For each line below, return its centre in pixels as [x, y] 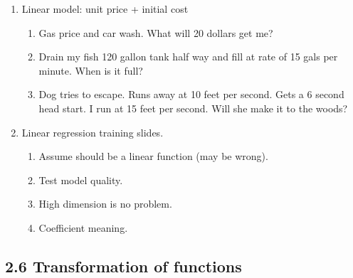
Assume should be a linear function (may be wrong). [153, 156]
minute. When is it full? [91, 70]
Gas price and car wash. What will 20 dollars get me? [156, 32]
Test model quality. [81, 180]
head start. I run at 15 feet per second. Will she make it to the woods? [193, 108]
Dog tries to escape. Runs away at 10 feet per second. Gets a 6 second [191, 94]
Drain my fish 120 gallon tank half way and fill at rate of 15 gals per [188, 57]
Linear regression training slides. [93, 132]
